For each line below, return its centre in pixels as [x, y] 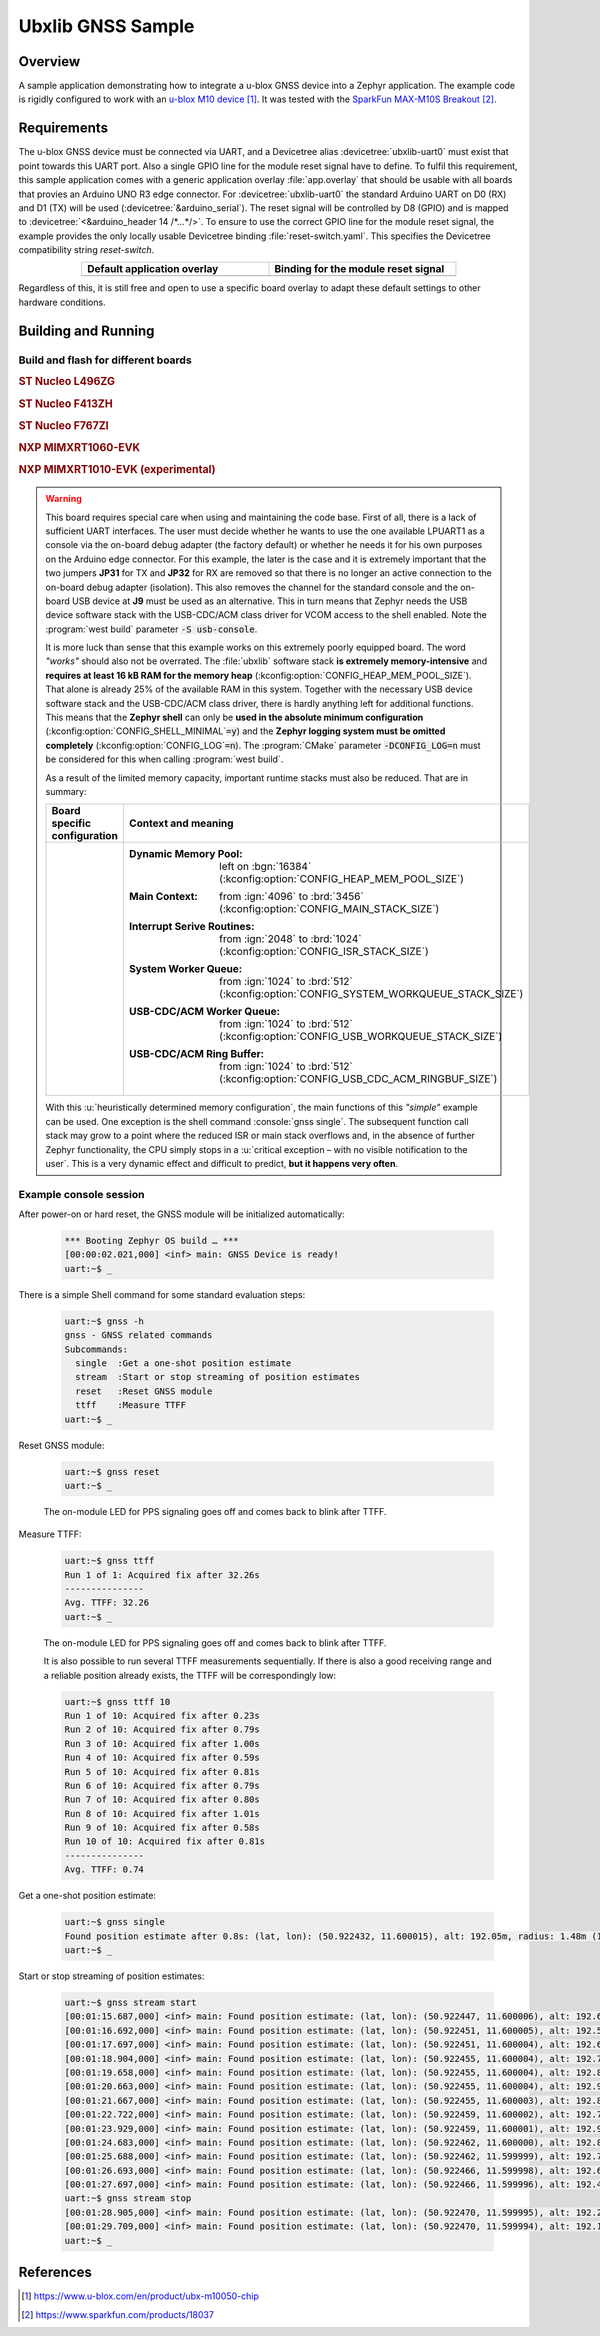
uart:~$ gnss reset [112, 1471]
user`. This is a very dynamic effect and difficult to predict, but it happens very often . [222, 1163]
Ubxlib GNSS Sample [106, 26]
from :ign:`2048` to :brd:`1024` [290, 939]
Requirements [63, 128]
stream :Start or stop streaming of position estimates [217, 1377]
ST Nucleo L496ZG [66, 382]
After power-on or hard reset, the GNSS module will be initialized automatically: [181, 1214]
